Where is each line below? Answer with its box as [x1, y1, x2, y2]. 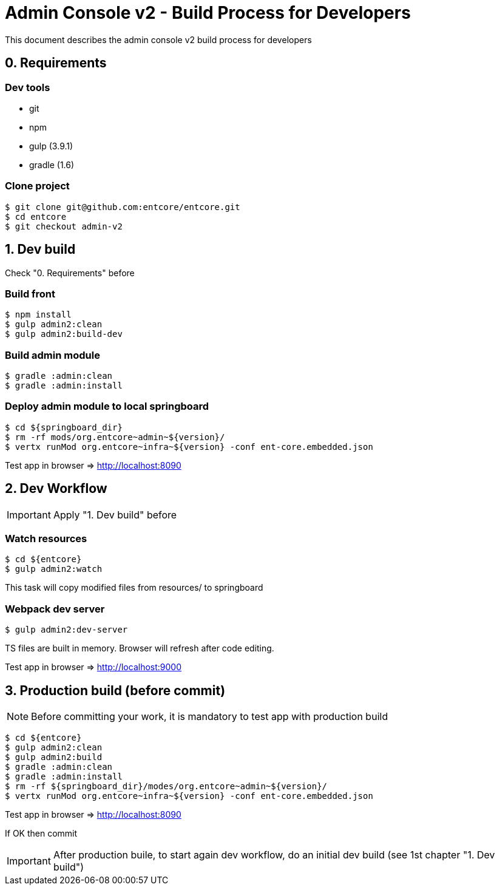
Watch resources [5, 532, 87, 545]
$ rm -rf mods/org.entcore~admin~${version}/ [5, 432, 225, 442]
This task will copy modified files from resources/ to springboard [5, 582, 263, 593]
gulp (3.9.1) [29, 140, 73, 151]
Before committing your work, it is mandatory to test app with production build [31, 710, 388, 722]
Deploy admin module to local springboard [5, 400, 209, 413]
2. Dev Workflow [5, 481, 107, 497]
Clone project [5, 180, 70, 192]
